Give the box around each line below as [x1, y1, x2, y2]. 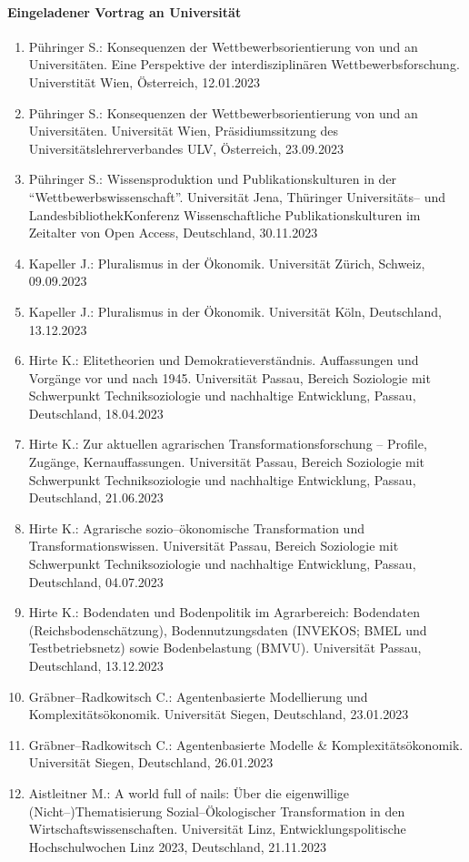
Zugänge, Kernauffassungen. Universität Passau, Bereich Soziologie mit [28, 452, 425, 472]
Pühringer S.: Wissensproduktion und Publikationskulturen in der [28, 169, 397, 188]
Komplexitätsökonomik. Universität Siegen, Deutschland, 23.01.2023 [28, 705, 409, 724]
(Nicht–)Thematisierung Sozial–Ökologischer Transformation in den [28, 801, 405, 820]
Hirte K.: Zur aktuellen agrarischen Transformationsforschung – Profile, [28, 434, 427, 453]
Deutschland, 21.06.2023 [28, 488, 164, 507]
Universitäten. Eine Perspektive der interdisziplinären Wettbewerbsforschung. [28, 55, 460, 74]
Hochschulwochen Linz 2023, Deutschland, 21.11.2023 [28, 837, 327, 856]
